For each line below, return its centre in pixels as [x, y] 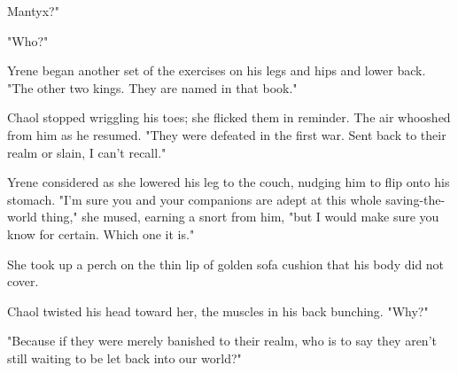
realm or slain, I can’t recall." [87, 152]
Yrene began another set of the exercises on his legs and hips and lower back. [217, 70]
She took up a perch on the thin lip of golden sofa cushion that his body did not [226, 264]
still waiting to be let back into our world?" [124, 357]
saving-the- [415, 199]
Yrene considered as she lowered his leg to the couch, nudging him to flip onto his [229, 182]
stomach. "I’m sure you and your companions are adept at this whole [194, 199]
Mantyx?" [33, 11]
